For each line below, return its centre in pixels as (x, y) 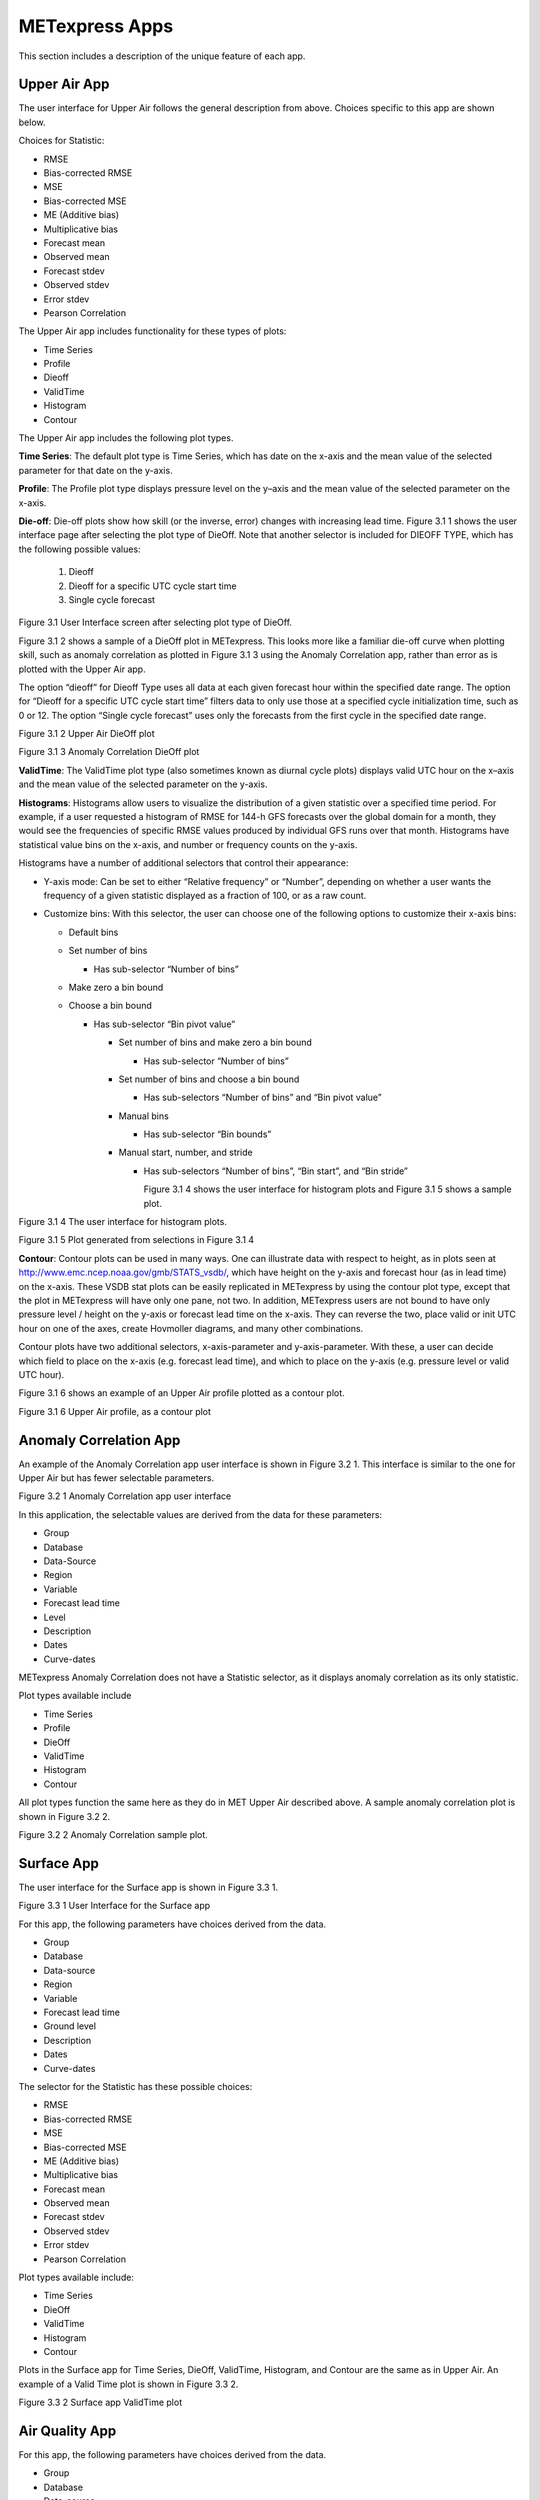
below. (32, 122)
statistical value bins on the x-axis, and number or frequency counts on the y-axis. (188, 844)
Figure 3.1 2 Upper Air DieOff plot (86, 734)
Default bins (93, 932)
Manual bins (143, 1116)
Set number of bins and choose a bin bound (209, 1079)
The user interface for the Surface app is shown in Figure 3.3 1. (148, 1887)
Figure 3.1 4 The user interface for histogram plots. (122, 1222)
